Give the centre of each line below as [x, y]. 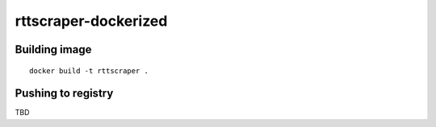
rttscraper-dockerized [91, 21]
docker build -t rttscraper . [89, 71]
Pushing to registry [64, 94]
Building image [53, 49]
